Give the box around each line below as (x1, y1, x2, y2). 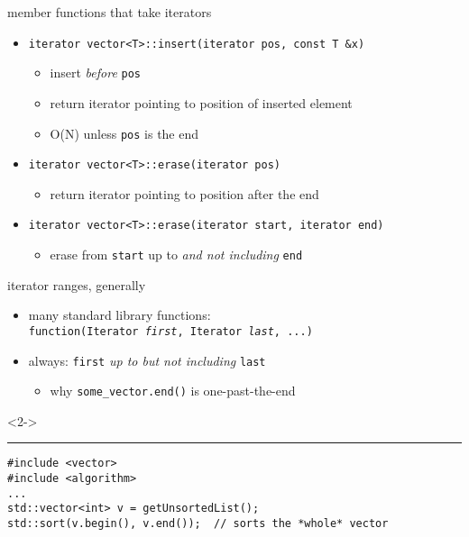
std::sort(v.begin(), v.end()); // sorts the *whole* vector (7, 517, 389, 531)
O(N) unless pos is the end (50, 123, 199, 142)
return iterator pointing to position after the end (50, 184, 319, 203)
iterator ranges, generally (7, 275, 146, 294)
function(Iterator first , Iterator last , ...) (28, 324, 313, 338)
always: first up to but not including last (28, 350, 266, 369)
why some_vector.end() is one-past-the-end (50, 381, 296, 400)
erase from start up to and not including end (50, 245, 303, 264)
